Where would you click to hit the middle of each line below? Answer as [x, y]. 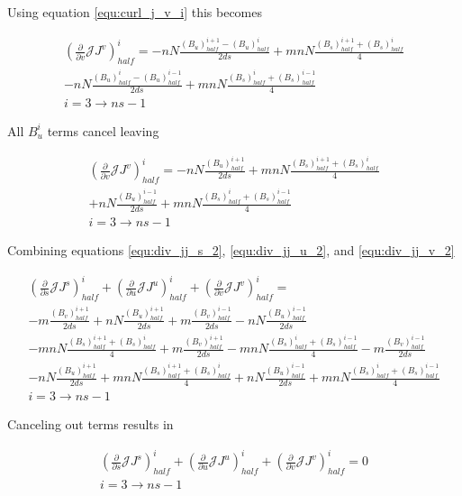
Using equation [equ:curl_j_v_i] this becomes [135, 12]
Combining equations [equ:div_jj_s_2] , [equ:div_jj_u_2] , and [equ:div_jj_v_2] [231, 249]
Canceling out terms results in [91, 423]
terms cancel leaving [103, 130]
